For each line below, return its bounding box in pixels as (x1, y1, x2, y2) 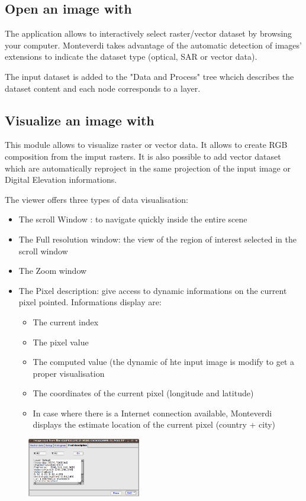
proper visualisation (33, 367, 105, 379)
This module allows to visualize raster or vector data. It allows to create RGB (5, 138, 288, 151)
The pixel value (33, 335, 89, 348)
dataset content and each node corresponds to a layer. (5, 82, 201, 94)
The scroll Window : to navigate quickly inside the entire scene (18, 213, 247, 225)
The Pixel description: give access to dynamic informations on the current (18, 284, 287, 296)
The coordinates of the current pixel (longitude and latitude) (33, 387, 254, 399)
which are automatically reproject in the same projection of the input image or (5, 161, 291, 174)
